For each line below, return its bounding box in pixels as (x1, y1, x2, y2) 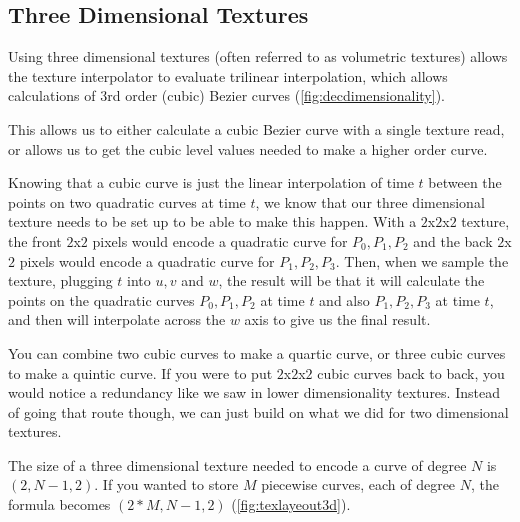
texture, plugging (8, 270, 113, 291)
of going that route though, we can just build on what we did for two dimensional (8, 401, 509, 422)
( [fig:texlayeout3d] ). (231, 494, 351, 515)
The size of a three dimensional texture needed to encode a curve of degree (8, 454, 467, 475)
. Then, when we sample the (335, 250, 509, 271)
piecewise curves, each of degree (261, 474, 456, 495)
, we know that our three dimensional (255, 191, 485, 212)
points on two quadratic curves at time (8, 191, 246, 212)
